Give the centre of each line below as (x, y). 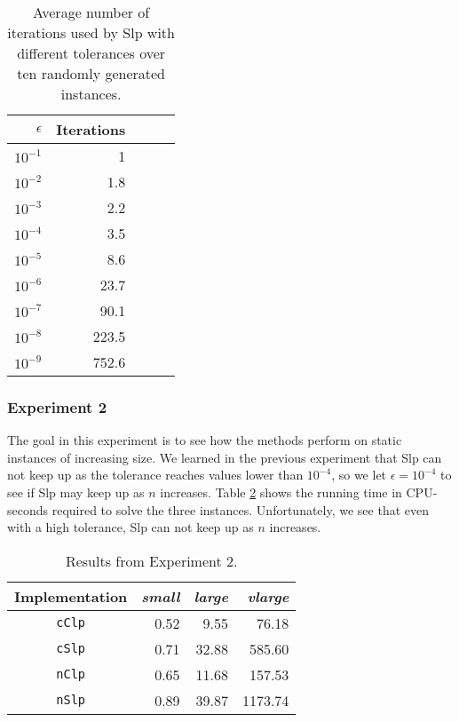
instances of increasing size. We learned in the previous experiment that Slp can (225, 457)
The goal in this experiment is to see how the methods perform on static (205, 440)
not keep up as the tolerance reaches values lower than (155, 475)
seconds (28, 509)
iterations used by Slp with (91, 32)
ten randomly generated (91, 73)
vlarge (268, 596)
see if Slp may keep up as (76, 492)
